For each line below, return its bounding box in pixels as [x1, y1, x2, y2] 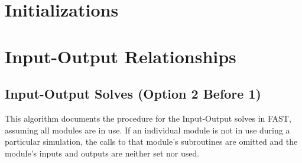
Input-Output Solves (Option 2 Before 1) [5, 84, 261, 103]
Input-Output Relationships [5, 44, 236, 68]
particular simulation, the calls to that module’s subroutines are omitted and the [5, 135, 298, 148]
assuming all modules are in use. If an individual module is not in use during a [5, 123, 290, 136]
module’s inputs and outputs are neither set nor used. [5, 146, 200, 159]
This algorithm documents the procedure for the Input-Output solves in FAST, [5, 112, 291, 124]
